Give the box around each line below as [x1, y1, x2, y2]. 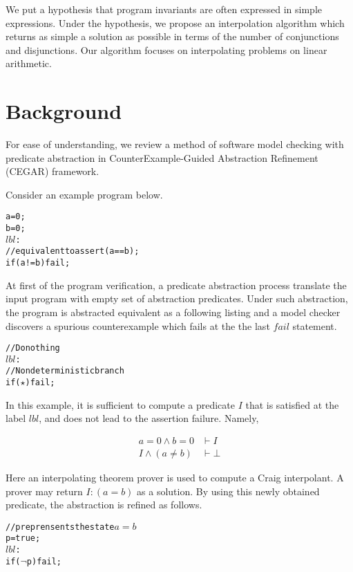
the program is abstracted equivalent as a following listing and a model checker [6, 304, 341, 319]
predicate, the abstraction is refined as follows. [6, 497, 202, 512]
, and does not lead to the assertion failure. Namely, [39, 411, 259, 425]
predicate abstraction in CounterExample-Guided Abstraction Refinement [6, 150, 318, 165]
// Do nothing [6, 343, 60, 353]
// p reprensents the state [6, 522, 115, 532]
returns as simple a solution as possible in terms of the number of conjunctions [6, 29, 339, 44]
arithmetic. [6, 56, 52, 71]
